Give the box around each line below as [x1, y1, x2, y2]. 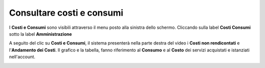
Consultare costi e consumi [9, 7, 124, 18]
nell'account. [9, 54, 35, 60]
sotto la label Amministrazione [9, 31, 72, 37]
